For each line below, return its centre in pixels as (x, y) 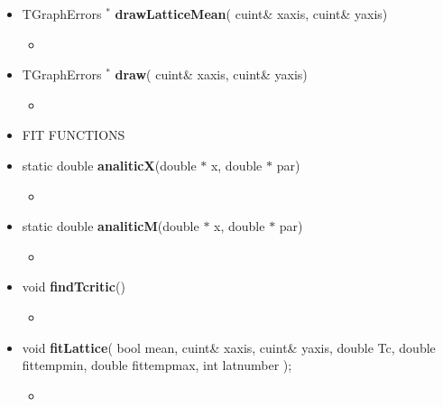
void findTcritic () (74, 287)
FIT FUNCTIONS (74, 135)
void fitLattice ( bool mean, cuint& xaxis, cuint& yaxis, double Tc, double (229, 347)
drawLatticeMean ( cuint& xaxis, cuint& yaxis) (251, 14)
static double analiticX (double (109, 165)
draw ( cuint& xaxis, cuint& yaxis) (211, 74)
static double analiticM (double (111, 226)
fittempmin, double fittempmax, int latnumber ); (157, 365)
